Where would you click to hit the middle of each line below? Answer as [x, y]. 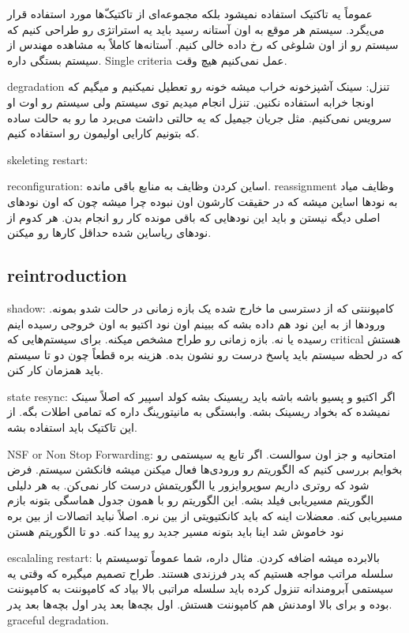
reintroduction [67, 275]
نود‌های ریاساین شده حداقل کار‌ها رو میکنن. [109, 232]
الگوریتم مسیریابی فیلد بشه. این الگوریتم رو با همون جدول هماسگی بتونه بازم [191, 500]
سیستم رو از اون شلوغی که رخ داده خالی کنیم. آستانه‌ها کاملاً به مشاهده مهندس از [203, 45]
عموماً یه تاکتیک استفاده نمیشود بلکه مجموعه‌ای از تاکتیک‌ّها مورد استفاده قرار [190, 13]
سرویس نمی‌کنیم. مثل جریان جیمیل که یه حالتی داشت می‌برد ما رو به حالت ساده [199, 117]
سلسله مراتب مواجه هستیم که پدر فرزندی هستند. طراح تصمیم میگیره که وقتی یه [201, 573]
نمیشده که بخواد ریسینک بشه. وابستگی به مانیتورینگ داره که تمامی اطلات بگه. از [199, 412]
